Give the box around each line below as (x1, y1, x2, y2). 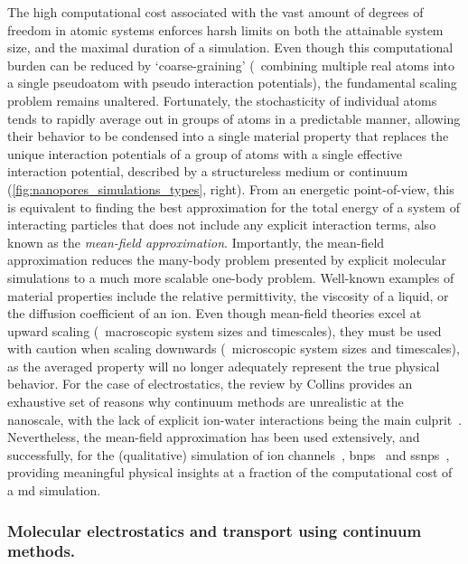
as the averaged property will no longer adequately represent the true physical (7, 356, 440, 375)
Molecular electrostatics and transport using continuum (7, 519, 422, 541)
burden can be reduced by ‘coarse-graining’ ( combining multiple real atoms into (7, 55, 455, 74)
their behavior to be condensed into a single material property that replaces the (7, 127, 449, 146)
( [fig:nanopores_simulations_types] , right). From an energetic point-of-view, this (7, 179, 454, 198)
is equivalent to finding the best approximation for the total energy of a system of (7, 197, 460, 216)
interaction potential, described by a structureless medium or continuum (7, 162, 408, 181)
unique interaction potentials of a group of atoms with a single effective (7, 144, 403, 163)
